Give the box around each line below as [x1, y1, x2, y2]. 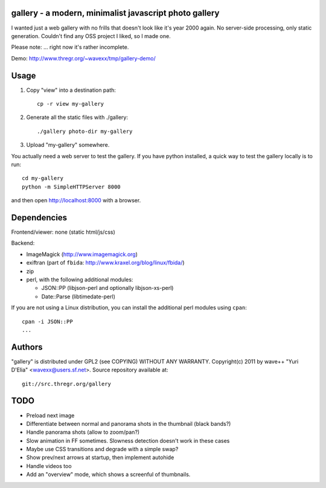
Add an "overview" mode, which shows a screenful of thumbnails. [26, 471, 191, 478]
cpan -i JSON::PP [22, 318, 73, 325]
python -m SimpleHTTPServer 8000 [22, 183, 121, 190]
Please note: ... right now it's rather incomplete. [11, 43, 129, 51]
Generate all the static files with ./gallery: [26, 114, 129, 121]
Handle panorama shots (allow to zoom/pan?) [26, 429, 140, 436]
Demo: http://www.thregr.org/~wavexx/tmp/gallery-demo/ [11, 54, 156, 62]
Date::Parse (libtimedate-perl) [41, 293, 116, 300]
